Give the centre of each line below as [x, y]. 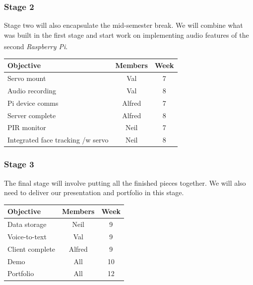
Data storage [27, 224]
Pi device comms [33, 103]
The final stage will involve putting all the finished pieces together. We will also [125, 182]
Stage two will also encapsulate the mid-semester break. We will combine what [124, 25]
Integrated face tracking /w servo [58, 140]
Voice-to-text [27, 236]
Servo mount [27, 78]
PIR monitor [27, 127]
